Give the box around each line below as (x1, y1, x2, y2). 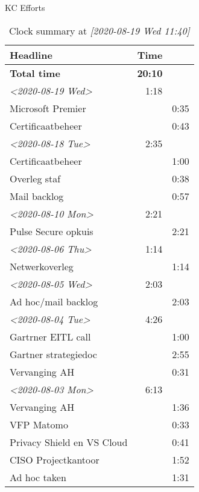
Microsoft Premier (10, 101, 86, 115)
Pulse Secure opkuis (10, 224, 93, 238)
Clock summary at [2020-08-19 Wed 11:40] (9, 23, 190, 38)
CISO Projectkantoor (10, 452, 99, 467)
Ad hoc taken (10, 470, 66, 484)
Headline (10, 47, 52, 62)
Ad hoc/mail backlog (10, 294, 98, 308)
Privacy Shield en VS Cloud (10, 434, 128, 449)
